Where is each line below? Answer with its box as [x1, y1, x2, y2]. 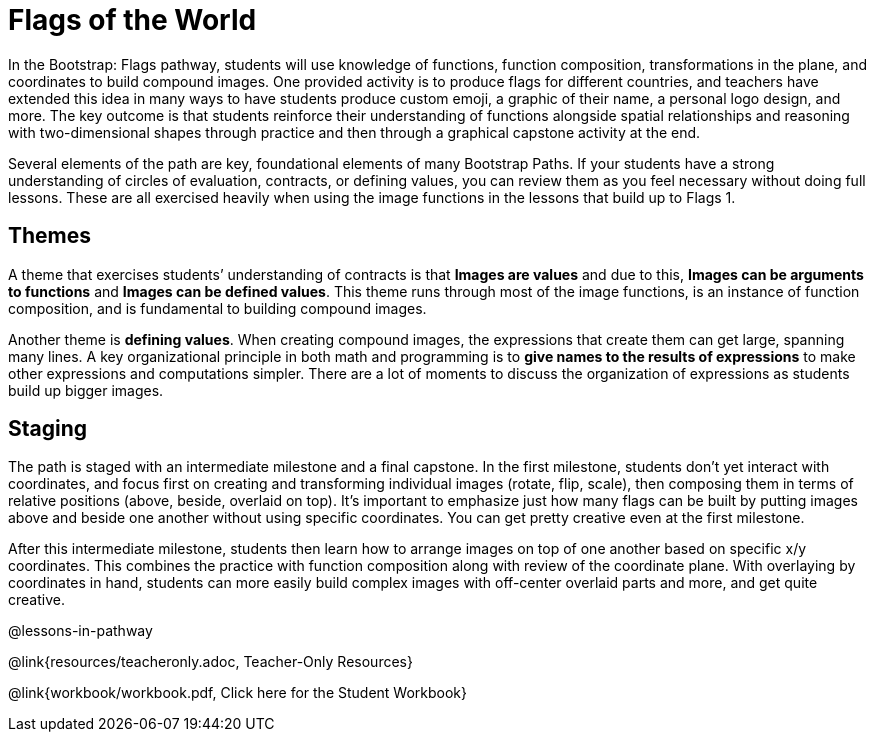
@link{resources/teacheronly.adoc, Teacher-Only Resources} [8, 653, 413, 671]
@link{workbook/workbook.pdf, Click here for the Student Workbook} [8, 684, 468, 702]
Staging [8, 416, 88, 442]
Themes [8, 223, 92, 249]
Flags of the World [8, 3, 257, 37]
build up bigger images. [8, 381, 164, 399]
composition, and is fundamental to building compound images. [8, 299, 427, 317]
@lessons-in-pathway [8, 622, 153, 640]
